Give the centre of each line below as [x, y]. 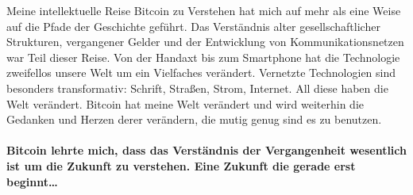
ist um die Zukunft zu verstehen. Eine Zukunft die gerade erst [181, 165]
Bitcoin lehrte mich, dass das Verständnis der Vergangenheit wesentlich [206, 150]
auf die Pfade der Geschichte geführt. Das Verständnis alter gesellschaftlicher [193, 26]
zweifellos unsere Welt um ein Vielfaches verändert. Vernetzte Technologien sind [201, 73]
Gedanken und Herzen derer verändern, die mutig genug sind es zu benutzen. [194, 119]
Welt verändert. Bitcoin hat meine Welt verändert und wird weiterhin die [185, 103]
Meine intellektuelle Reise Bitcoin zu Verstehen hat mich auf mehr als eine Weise [204, 10]
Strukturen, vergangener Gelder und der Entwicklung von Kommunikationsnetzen [205, 42]
